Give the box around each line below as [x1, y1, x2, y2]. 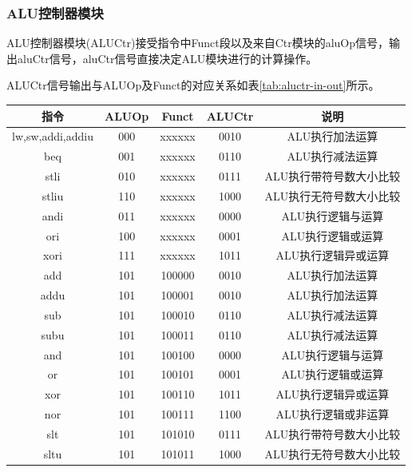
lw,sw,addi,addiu [12, 128, 94, 145]
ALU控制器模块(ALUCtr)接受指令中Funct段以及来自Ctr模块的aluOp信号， [6, 34, 390, 51]
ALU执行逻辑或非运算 [275, 406, 390, 422]
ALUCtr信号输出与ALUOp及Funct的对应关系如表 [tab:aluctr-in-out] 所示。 [6, 77, 380, 93]
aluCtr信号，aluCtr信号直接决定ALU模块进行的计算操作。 [17, 50, 318, 66]
